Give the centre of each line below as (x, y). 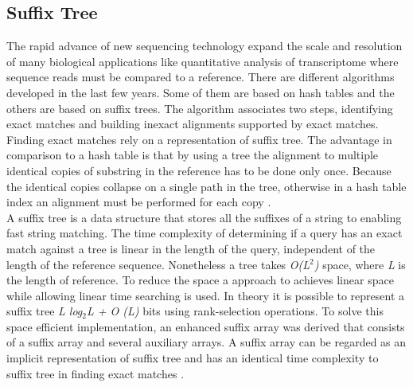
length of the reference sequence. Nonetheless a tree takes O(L (158, 264)
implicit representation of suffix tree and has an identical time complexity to (193, 358)
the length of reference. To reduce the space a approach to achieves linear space (200, 280)
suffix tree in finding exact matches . (95, 373)
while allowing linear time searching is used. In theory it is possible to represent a (206, 295)
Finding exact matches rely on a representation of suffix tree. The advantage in (199, 139)
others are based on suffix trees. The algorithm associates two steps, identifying (200, 108)
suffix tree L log (45, 311)
